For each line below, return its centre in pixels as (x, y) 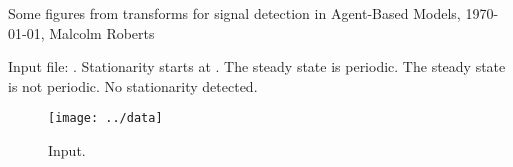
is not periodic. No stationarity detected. (133, 85)
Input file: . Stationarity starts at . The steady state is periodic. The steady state (257, 66)
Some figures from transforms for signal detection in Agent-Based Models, (234, 13)
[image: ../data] (105, 118)
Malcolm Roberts (102, 32)
